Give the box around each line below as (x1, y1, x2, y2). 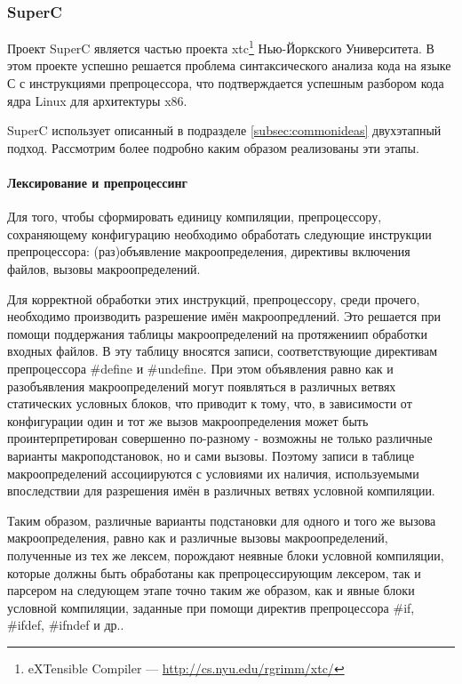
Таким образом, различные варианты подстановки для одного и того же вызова (7, 511, 436, 529)
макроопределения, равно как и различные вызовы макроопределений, (7, 528, 388, 547)
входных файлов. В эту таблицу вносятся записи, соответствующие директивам (7, 342, 438, 360)
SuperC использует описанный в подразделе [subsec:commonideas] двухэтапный (7, 121, 442, 140)
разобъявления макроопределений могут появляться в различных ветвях (7, 376, 396, 395)
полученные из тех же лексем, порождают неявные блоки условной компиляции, (7, 545, 444, 564)
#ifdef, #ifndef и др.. (7, 616, 124, 634)
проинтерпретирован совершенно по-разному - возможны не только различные (7, 429, 433, 447)
